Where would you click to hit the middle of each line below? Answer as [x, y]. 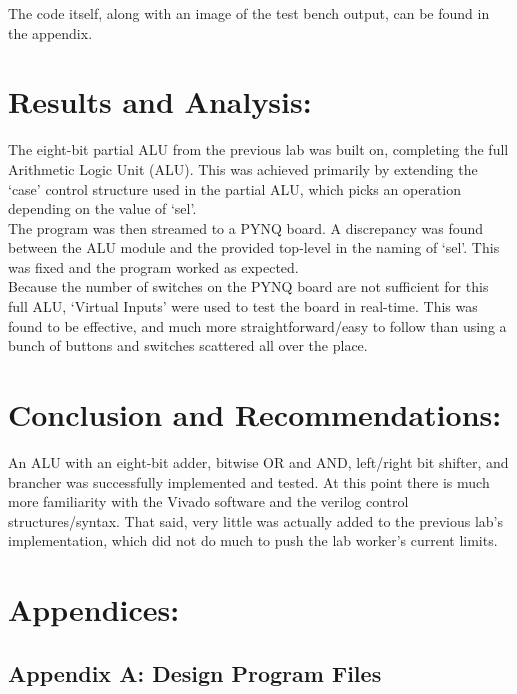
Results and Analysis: [160, 101]
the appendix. [50, 32]
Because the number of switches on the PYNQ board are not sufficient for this [248, 286]
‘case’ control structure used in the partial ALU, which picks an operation [234, 188]
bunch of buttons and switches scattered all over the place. [188, 345]
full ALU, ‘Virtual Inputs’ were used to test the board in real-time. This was [243, 306]
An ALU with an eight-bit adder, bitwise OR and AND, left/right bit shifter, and [258, 461]
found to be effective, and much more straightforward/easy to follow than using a [257, 325]
